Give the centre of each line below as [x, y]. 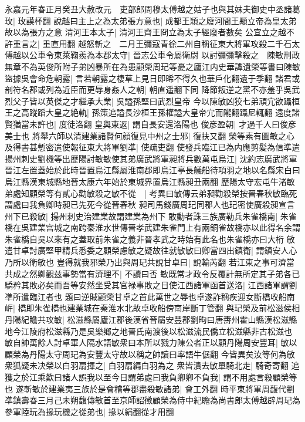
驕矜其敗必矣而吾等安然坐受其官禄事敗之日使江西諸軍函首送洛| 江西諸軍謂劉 [151, 285]
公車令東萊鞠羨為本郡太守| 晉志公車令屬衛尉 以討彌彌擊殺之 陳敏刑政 [165, 55]
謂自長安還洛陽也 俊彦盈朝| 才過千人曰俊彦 [214, 124]
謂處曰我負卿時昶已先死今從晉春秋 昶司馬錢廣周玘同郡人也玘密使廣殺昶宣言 [150, 205]
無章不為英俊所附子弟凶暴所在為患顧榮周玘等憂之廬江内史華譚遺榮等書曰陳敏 [152, 66]
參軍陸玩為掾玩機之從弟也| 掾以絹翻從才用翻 [89, 411]
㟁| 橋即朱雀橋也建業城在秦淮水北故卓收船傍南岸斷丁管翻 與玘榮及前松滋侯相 [152, 308]
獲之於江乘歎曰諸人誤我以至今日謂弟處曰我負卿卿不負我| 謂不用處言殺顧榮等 [151, 377]
